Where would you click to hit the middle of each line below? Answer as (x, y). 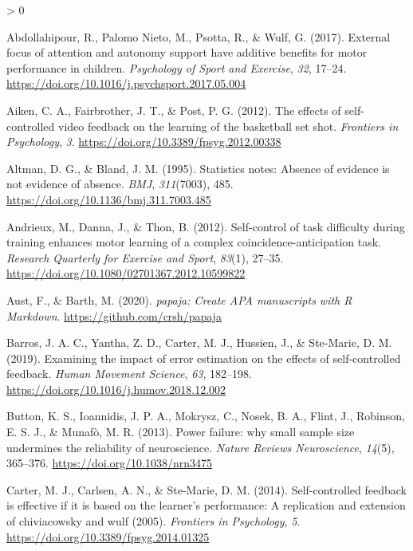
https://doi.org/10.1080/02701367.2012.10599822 (126, 273)
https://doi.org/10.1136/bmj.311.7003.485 (109, 199)
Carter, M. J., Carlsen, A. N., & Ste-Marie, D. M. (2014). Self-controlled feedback (206, 489)
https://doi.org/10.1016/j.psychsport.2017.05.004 (126, 83)
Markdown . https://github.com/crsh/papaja (114, 315)
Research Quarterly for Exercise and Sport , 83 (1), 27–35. (145, 257)
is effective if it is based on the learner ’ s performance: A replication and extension (206, 505)
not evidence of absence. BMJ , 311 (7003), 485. (120, 184)
